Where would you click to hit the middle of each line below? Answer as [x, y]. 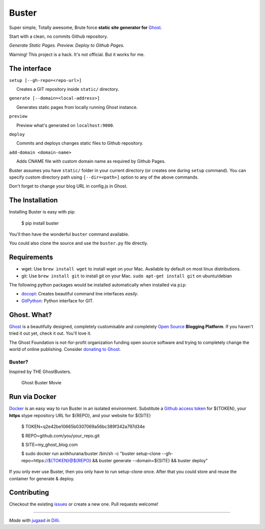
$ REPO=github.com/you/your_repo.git [61, 436]
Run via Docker [33, 397]
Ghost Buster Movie [41, 383]
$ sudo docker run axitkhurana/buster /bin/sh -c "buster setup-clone [91, 453]
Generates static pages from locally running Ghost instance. [77, 107]
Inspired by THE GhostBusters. [40, 372]
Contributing [29, 492]
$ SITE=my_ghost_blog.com [50, 445]
